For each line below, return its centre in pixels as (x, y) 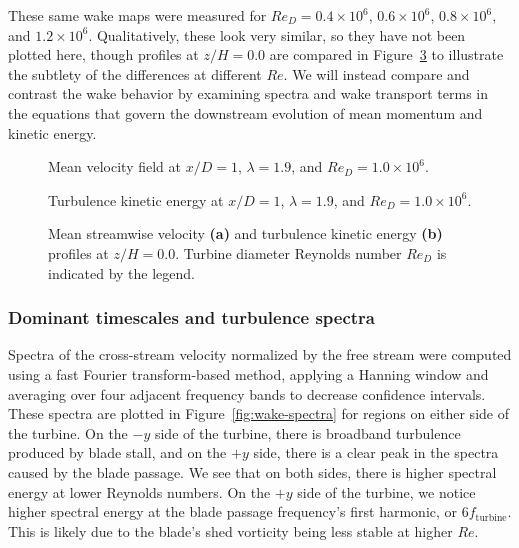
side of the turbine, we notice (386, 491)
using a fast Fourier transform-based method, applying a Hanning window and (248, 373)
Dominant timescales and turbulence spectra (192, 317)
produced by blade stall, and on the (117, 452)
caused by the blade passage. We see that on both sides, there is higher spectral (252, 471)
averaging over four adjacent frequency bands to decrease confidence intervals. (247, 393)
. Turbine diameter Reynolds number (288, 252)
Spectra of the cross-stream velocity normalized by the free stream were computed (260, 354)
